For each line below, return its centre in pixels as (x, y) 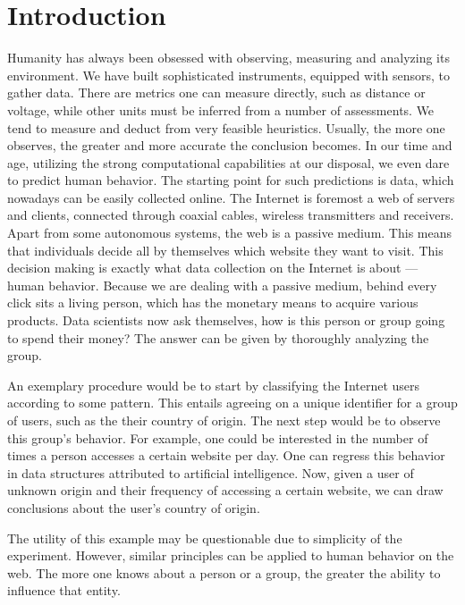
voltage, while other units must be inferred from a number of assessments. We (221, 109)
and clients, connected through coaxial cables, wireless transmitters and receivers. (231, 215)
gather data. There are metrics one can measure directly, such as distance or (216, 92)
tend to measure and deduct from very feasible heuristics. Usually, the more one (226, 127)
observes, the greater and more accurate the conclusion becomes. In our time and (230, 145)
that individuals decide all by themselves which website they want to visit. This (225, 250)
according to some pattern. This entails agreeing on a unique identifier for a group (232, 403)
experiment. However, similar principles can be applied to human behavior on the (231, 555)
